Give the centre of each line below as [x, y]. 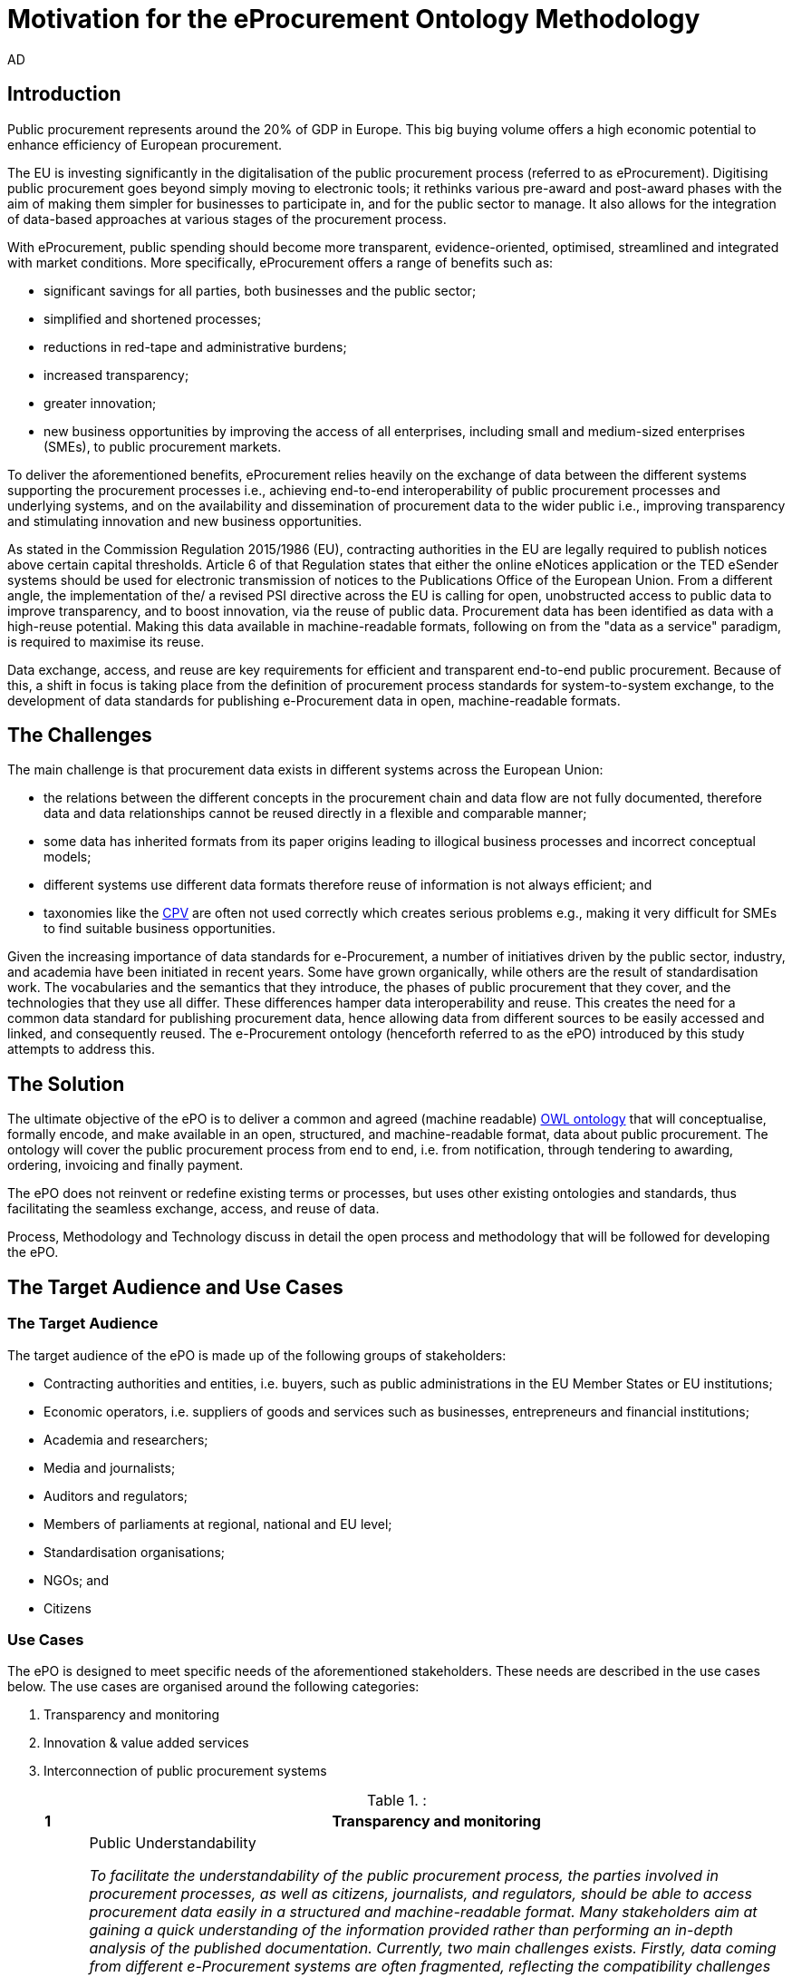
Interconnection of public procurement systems [185, 1771]
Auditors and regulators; [116, 1495]
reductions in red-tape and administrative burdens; [195, 346]
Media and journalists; [110, 1467]
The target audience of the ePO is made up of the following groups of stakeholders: [257, 1355]
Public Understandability [173, 1843]
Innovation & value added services [146, 1743]
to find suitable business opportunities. [160, 929]
